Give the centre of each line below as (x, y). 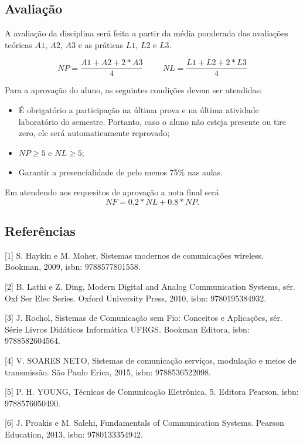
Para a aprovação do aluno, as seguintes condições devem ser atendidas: (134, 90)
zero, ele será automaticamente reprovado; (94, 133)
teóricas (18, 44)
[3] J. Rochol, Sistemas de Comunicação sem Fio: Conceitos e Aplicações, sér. (144, 318)
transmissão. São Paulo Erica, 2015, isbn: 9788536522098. (108, 372)
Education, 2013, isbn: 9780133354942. (74, 434)
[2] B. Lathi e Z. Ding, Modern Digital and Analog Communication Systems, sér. (150, 286)
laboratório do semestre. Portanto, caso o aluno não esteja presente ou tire (152, 121)
